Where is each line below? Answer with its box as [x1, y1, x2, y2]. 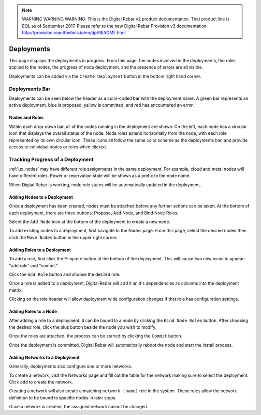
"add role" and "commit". [9, 262, 59, 269]
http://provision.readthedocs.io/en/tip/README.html [22, 30, 126, 36]
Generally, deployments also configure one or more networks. [9, 364, 132, 369]
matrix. [9, 287, 23, 293]
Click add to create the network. [9, 379, 73, 385]
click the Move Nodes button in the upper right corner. [9, 234, 118, 240]
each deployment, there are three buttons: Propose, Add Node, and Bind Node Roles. [9, 210, 179, 216]
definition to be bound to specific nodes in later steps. [9, 395, 117, 400]
